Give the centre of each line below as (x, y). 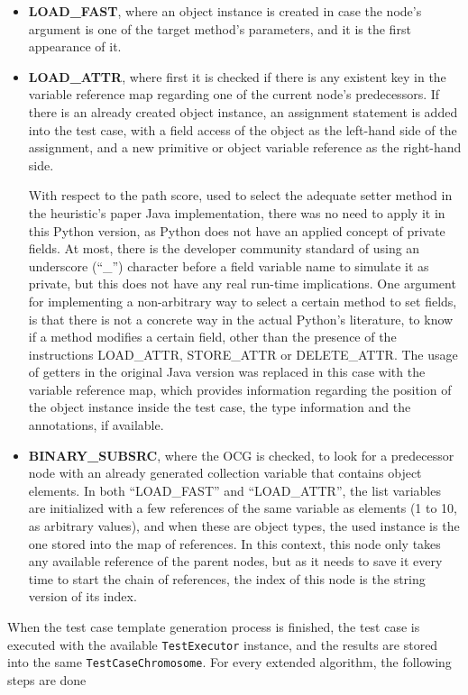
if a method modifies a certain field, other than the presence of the (212, 337)
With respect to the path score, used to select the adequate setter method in (240, 195)
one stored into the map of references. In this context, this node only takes (234, 543)
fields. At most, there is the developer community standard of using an (224, 248)
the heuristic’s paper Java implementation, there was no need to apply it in (237, 212)
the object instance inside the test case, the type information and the (220, 407)
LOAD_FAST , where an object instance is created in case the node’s (225, 11)
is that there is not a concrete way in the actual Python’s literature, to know (241, 319)
